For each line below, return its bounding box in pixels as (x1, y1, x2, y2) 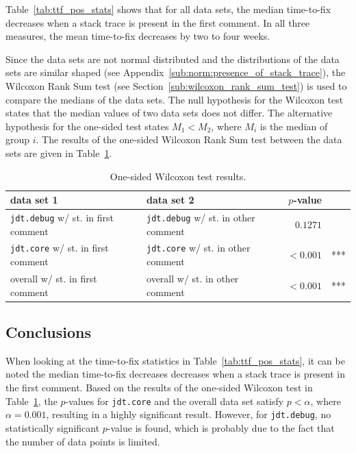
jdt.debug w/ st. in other (147, 210, 255, 224)
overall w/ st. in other (147, 271, 239, 285)
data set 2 (147, 193, 194, 207)
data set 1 (10, 193, 58, 207)
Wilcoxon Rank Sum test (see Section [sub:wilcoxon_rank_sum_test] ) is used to (5, 78, 347, 93)
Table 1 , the (5, 393, 58, 408)
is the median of (259, 119, 328, 133)
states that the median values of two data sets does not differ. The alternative (5, 106, 333, 120)
